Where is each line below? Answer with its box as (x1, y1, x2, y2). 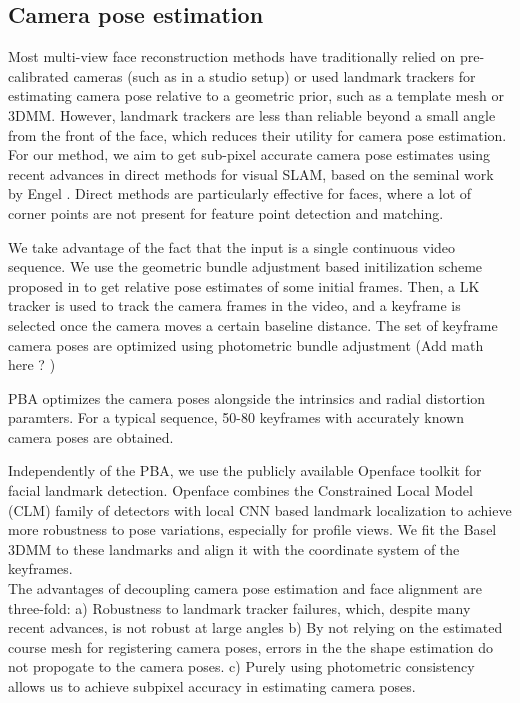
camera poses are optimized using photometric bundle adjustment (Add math (8, 334, 484, 355)
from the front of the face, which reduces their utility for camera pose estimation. (8, 124, 507, 145)
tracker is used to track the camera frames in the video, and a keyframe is (8, 295, 461, 316)
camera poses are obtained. (8, 426, 174, 447)
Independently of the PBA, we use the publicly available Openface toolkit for (8, 460, 482, 481)
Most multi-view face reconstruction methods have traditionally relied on (8, 46, 456, 67)
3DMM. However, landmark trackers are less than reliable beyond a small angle (8, 104, 496, 125)
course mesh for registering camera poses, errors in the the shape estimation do (8, 636, 494, 657)
